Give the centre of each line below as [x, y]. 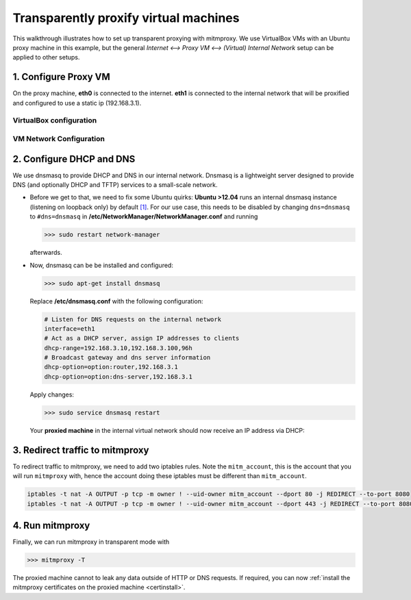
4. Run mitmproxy [51, 525]
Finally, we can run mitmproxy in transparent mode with [91, 542]
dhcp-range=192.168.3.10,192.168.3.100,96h [119, 348]
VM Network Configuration [59, 138]
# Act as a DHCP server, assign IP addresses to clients [142, 338]
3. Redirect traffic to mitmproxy [81, 450]
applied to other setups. [46, 58]
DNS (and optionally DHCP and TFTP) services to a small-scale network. [115, 185]
